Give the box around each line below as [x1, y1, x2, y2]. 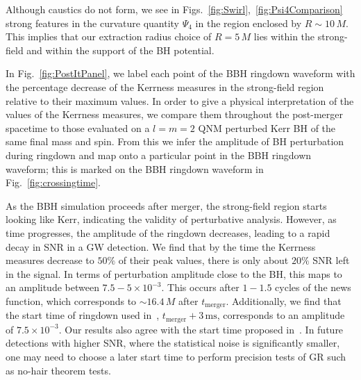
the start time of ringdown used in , [6, 308, 160, 322]
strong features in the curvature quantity [6, 15, 179, 30]
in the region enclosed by [195, 15, 302, 30]
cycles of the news [275, 280, 351, 295]
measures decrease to [6, 253, 94, 267]
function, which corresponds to [6, 293, 137, 308]
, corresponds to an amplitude [217, 308, 345, 322]
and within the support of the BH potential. [26, 42, 215, 57]
